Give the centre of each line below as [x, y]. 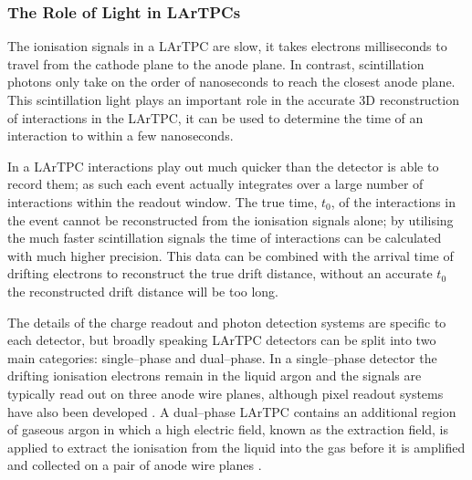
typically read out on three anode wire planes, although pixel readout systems [226, 393]
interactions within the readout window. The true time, [163, 201]
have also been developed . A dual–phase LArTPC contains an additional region [232, 411]
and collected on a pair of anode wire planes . [135, 465]
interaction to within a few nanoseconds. [121, 136]
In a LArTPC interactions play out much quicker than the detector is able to [223, 166]
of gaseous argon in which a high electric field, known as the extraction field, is [228, 429]
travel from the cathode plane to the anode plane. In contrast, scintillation [216, 63]
